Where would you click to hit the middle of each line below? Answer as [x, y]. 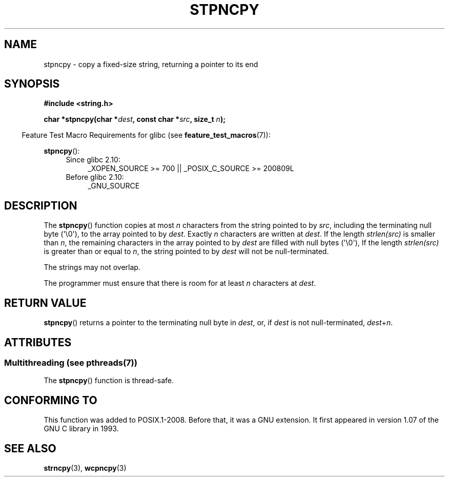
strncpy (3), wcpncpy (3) [85, 468]
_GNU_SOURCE [114, 186]
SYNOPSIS [32, 84]
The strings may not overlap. [92, 267]
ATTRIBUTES [38, 342]
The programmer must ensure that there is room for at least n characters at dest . [180, 283]
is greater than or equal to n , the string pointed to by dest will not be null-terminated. [186, 252]
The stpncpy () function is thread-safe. [109, 381]
